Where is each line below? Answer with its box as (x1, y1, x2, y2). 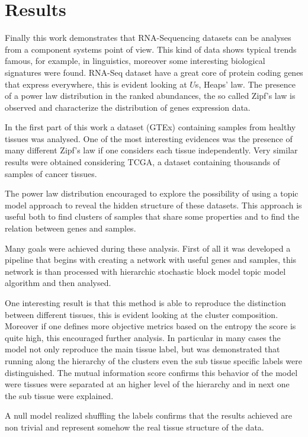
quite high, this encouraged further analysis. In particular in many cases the (5, 331, 281, 343)
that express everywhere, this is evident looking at (5, 78, 187, 90)
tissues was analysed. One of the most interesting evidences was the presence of (5, 132, 293, 144)
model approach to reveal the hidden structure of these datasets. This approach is (5, 198, 302, 211)
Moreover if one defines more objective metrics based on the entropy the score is (5, 320, 296, 332)
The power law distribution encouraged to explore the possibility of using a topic (5, 187, 299, 200)
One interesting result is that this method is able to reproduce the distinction (5, 297, 286, 309)
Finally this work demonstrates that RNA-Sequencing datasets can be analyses (5, 31, 291, 44)
